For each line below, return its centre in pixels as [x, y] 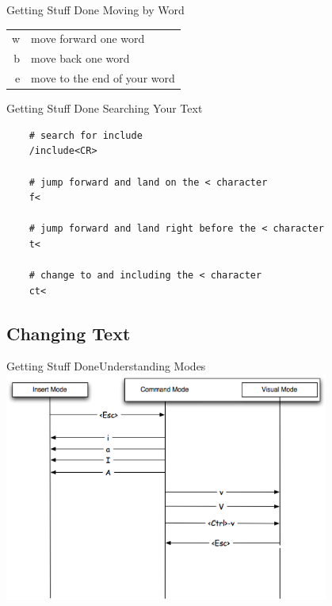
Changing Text [69, 333]
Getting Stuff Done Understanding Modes [106, 366]
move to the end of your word [103, 78]
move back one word [80, 58]
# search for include [86, 135]
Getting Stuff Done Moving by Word [95, 10]
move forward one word [88, 38]
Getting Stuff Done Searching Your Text [105, 108]
